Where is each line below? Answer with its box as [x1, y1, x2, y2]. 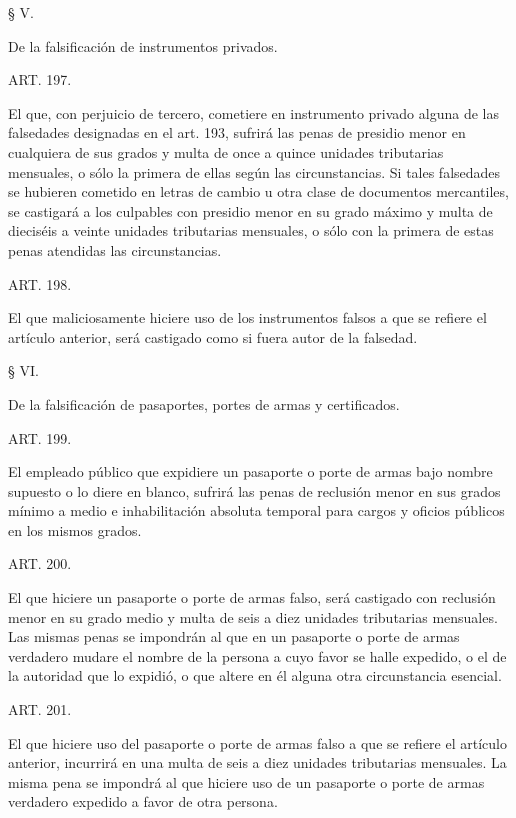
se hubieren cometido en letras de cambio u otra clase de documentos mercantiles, [8, 181, 509, 202]
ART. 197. [8, 69, 72, 90]
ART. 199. [8, 427, 72, 448]
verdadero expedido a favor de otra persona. [8, 791, 278, 812]
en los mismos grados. [8, 519, 142, 540]
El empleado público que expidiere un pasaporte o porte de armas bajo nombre [8, 461, 493, 482]
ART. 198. [8, 273, 72, 294]
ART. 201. [8, 699, 72, 720]
